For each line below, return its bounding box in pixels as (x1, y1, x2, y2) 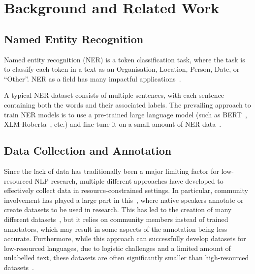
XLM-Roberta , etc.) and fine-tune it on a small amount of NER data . (4, 119, 222, 129)
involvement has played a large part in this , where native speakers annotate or (4, 194, 244, 205)
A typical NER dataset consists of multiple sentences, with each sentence (4, 90, 224, 100)
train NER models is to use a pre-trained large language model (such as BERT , (4, 109, 247, 119)
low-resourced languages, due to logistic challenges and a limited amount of (4, 243, 231, 253)
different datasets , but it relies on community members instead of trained (4, 214, 228, 224)
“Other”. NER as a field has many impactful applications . (4, 73, 181, 83)
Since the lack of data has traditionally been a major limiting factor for (4, 165, 219, 176)
